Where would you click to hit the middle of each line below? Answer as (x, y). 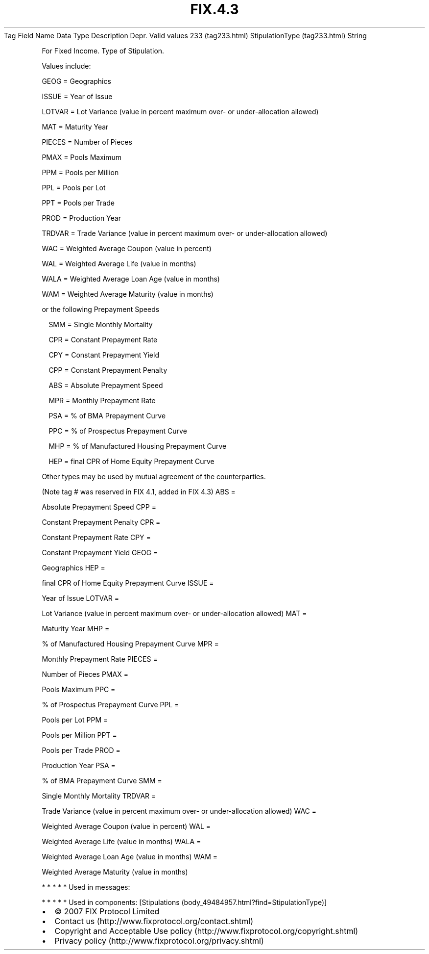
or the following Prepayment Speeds (101, 309)
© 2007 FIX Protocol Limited (107, 911)
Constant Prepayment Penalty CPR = (101, 522)
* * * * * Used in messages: (86, 887)
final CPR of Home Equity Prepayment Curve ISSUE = (128, 583)
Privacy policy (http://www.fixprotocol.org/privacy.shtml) (159, 941)
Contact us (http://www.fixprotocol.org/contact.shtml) (154, 921)
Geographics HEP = (73, 567)
